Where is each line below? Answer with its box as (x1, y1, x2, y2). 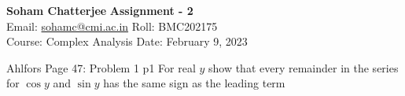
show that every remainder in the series (208, 59, 399, 76)
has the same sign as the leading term (103, 75, 285, 91)
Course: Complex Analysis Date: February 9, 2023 (6, 33, 248, 50)
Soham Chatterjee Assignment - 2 (6, 2, 193, 18)
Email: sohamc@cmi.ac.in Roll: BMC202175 (6, 17, 218, 34)
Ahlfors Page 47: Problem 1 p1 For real (6, 59, 196, 76)
